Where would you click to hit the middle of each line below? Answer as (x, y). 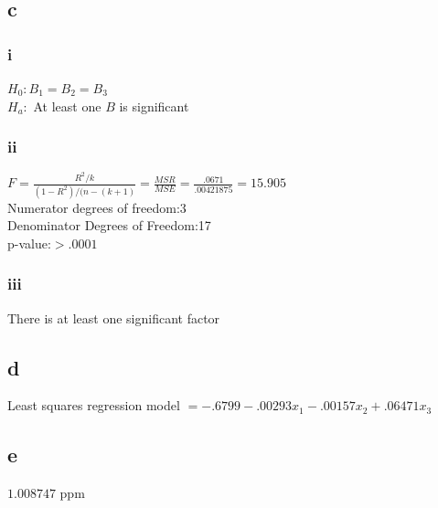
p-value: (29, 243)
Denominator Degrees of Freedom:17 (109, 225)
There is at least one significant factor (114, 317)
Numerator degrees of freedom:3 (97, 207)
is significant (154, 106)
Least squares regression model (94, 405)
